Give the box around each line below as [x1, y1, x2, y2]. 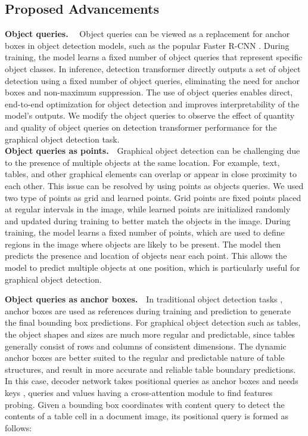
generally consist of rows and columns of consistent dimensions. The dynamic [5, 339, 287, 352]
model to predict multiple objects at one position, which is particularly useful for [5, 261, 300, 274]
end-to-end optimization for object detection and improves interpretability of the [5, 97, 300, 110]
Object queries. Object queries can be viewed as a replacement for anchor [5, 27, 290, 40]
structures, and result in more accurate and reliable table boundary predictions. [5, 363, 296, 375]
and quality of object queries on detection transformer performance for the [5, 120, 277, 133]
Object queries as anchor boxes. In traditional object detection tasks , [5, 293, 283, 305]
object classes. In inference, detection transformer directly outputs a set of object [5, 62, 301, 75]
